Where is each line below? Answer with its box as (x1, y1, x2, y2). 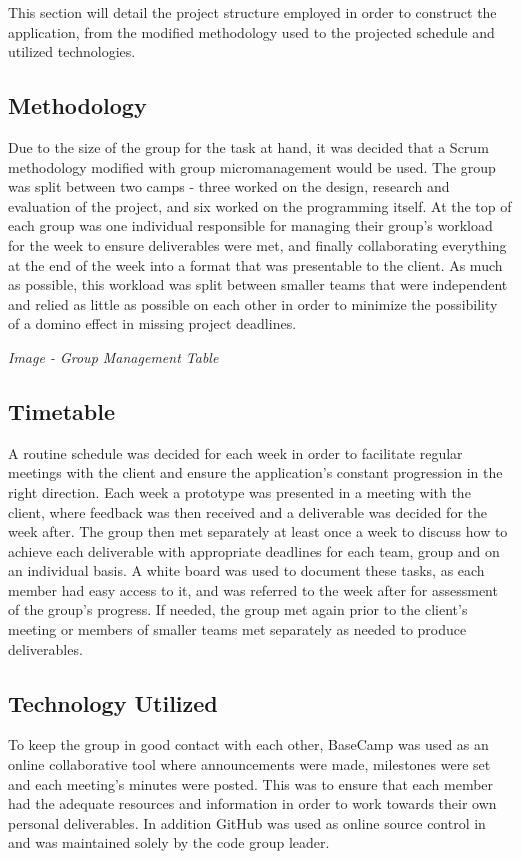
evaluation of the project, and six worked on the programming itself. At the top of (8, 195, 512, 216)
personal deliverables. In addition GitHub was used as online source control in (8, 812, 486, 833)
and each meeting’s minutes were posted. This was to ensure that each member (8, 773, 494, 794)
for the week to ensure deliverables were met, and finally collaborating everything (8, 234, 507, 255)
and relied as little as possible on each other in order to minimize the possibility (8, 293, 498, 314)
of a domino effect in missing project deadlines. (8, 313, 297, 334)
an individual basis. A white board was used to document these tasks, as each (8, 560, 485, 581)
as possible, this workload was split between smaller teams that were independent (8, 274, 508, 295)
